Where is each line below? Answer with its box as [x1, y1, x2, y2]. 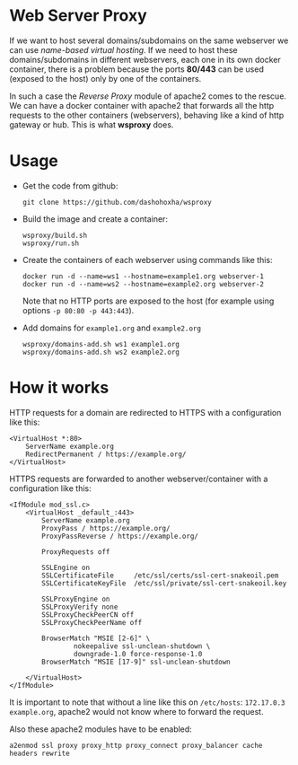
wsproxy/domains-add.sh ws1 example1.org [22, 339, 180, 348]
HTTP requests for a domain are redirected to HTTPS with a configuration [9, 407, 282, 418]
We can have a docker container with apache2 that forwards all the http [9, 100, 275, 110]
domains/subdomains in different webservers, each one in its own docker [9, 54, 281, 65]
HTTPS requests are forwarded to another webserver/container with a [9, 473, 268, 484]
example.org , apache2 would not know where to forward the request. [9, 706, 264, 717]
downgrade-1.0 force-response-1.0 [73, 649, 203, 658]
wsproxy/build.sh [22, 231, 88, 240]
